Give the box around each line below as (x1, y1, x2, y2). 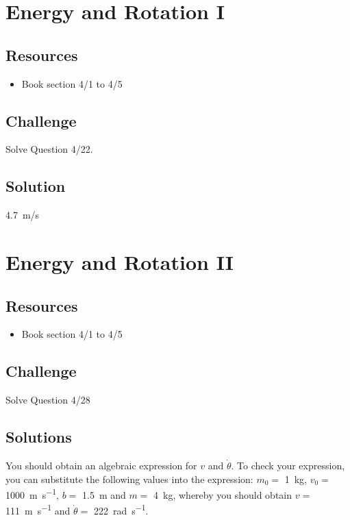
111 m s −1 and (5, 502, 71, 518)
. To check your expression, (231, 458, 345, 472)
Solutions (5, 426, 72, 447)
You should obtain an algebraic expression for (5, 458, 197, 472)
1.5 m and (82, 487, 126, 502)
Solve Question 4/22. (5, 142, 93, 156)
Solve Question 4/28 (5, 393, 90, 407)
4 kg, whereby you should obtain (153, 487, 292, 502)
